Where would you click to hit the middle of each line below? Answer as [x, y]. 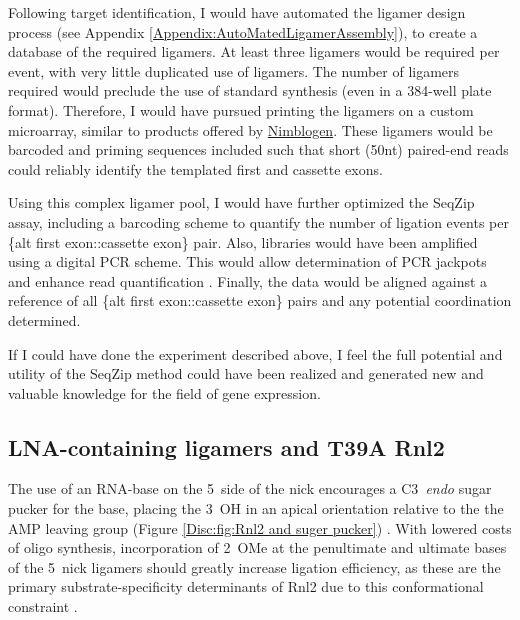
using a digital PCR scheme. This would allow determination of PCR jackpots [247, 261]
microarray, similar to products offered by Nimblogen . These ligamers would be [250, 129]
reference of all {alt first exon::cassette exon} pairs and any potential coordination [260, 300]
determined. [44, 319]
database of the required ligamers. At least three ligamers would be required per [254, 51]
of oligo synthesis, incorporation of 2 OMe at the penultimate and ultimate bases [257, 547]
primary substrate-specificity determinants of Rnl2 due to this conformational [246, 586]
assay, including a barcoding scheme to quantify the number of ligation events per [258, 221]
